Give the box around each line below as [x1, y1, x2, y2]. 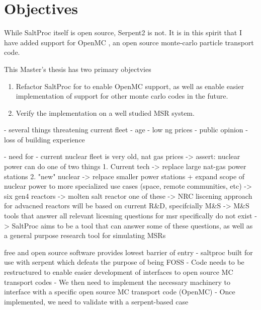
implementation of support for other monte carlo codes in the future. [16, 91, 228, 101]
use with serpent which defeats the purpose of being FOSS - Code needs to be [4, 257, 244, 267]
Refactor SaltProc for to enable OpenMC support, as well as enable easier [16, 81, 244, 91]
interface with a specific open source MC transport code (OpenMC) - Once [4, 286, 235, 297]
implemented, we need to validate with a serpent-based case [4, 296, 189, 306]
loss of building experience [4, 134, 85, 144]
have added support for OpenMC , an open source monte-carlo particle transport [4, 37, 254, 47]
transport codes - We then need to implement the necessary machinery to [4, 276, 230, 287]
